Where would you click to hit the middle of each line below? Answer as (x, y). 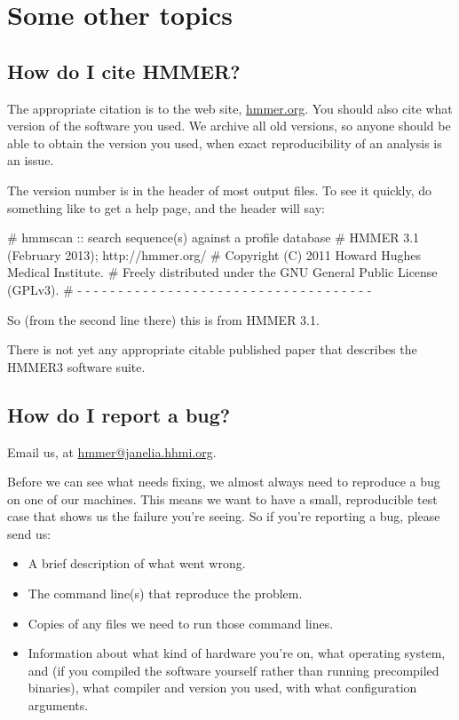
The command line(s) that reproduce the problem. (165, 593)
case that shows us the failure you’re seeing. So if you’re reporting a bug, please (224, 516)
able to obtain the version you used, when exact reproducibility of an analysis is (225, 142)
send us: (29, 533)
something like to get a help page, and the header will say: (166, 207)
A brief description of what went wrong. (137, 563)
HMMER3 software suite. (76, 366)
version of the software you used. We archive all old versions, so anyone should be (229, 126)
